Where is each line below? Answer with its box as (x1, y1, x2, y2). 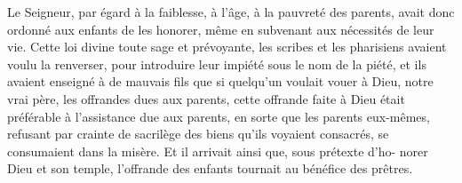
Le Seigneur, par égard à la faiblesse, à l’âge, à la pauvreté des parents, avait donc (7, 3, 455, 20)
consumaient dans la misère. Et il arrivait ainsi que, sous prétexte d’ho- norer (7, 141, 428, 160)
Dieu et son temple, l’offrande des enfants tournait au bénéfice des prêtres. (7, 159, 413, 178)
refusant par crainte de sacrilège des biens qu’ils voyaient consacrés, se (7, 124, 389, 143)
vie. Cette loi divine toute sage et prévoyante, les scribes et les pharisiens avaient (7, 37, 447, 56)
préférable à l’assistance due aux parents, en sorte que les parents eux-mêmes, (7, 107, 430, 125)
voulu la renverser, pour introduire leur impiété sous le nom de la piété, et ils (7, 54, 426, 73)
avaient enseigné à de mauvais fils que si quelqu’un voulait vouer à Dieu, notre (7, 72, 434, 91)
